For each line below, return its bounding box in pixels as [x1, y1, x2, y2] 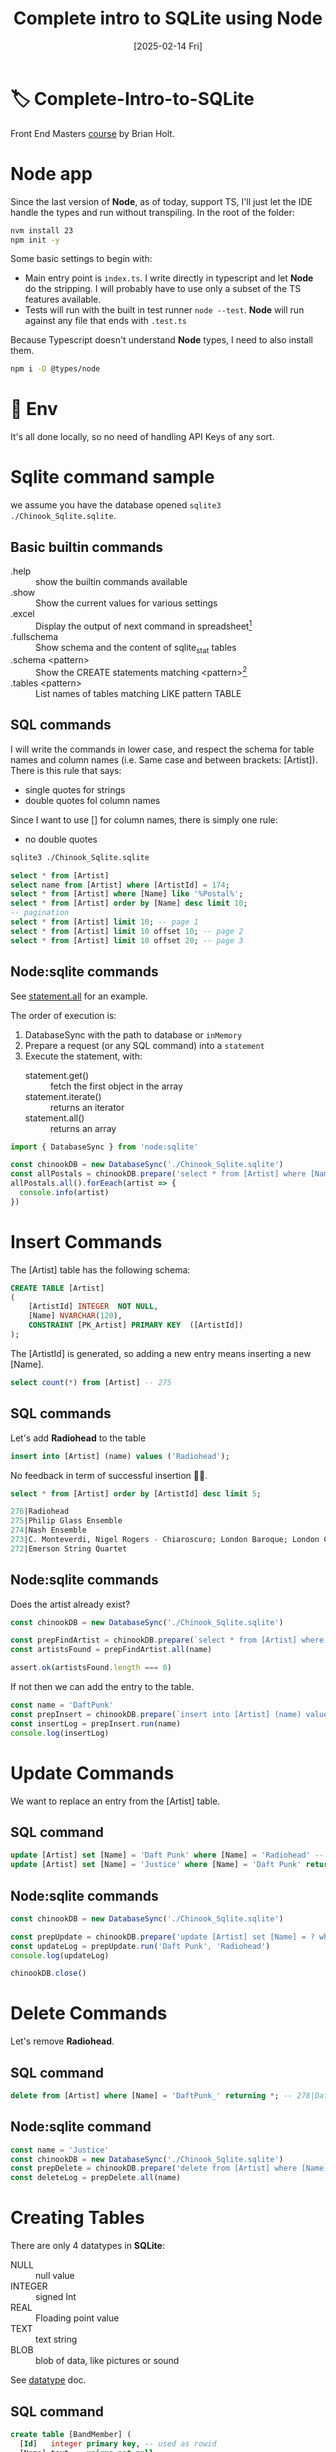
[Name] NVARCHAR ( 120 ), [28, 1311, 123, 1321]
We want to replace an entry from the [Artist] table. [10, 1795, 221, 1807]
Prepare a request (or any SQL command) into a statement [24, 1039, 265, 1051]
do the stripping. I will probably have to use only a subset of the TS [24, 283, 302, 295]
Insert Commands [10, 1230, 163, 1253]
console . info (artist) [19, 1188, 110, 1198]
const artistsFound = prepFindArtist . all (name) [10, 1645, 213, 1655]
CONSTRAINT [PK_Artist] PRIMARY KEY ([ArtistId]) [28, 1320, 244, 1331]
